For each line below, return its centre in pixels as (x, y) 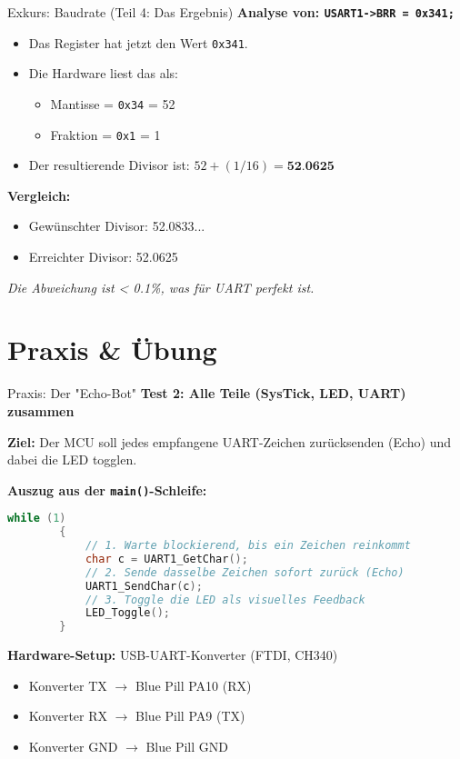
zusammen (41, 410)
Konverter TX (68, 685)
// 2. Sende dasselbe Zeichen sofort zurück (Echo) (245, 572)
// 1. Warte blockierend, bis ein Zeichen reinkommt (248, 546)
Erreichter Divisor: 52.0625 (103, 256)
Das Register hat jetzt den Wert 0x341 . (138, 42)
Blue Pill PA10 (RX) (193, 685)
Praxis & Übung (112, 350)
